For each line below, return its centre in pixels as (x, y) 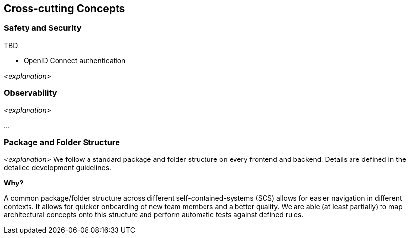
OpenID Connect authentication (75, 60)
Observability (30, 93)
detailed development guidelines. (58, 168)
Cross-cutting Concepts (65, 9)
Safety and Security (43, 28)
